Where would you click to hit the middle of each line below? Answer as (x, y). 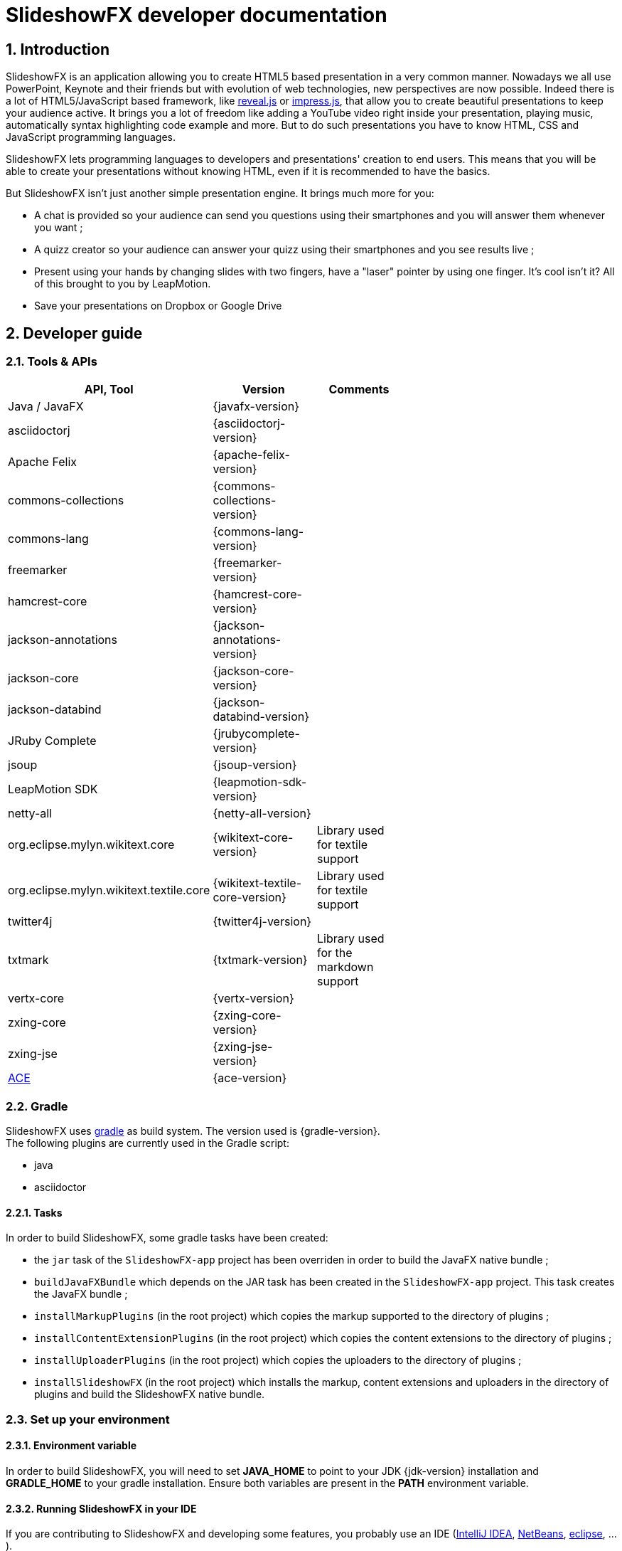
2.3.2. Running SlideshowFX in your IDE (101, 1508)
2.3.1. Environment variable (71, 1446)
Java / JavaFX (46, 407)
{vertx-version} (253, 999)
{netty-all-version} (262, 814)
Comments (359, 390)
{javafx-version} (256, 407)
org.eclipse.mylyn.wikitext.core (91, 845)
